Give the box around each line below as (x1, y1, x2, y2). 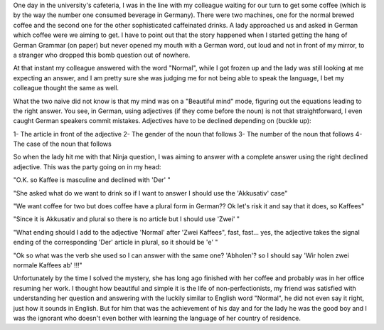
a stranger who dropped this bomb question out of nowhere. (13, 50, 191, 59)
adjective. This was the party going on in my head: (13, 162, 161, 171)
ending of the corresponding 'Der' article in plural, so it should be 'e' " (13, 238, 218, 247)
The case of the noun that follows (13, 139, 112, 149)
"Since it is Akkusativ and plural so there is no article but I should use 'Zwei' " (13, 215, 240, 223)
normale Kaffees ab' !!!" (13, 260, 83, 270)
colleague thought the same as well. (13, 84, 119, 92)
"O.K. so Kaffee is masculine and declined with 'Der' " (13, 176, 171, 184)
